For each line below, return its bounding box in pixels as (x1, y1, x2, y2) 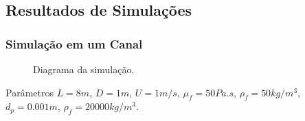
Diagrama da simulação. (33, 62, 135, 76)
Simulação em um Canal (5, 35, 143, 52)
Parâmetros (5, 85, 54, 99)
